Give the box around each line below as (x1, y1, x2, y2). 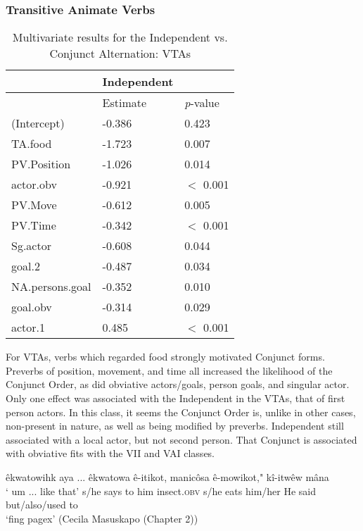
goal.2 (11, 258, 40, 275)
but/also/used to (6, 497, 78, 512)
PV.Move (11, 196, 57, 213)
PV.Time (11, 217, 56, 234)
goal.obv (11, 299, 52, 316)
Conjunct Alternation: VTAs (49, 45, 191, 62)
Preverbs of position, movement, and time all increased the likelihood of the (6, 363, 333, 377)
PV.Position (11, 156, 71, 173)
